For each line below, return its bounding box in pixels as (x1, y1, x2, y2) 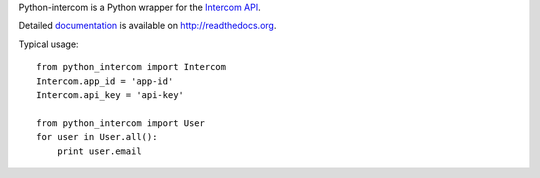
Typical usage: (18, 38, 79, 50)
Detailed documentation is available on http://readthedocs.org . (18, 20, 277, 32)
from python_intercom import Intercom (36, 61, 227, 73)
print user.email (56, 145, 142, 157)
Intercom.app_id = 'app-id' (36, 75, 174, 87)
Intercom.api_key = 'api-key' (36, 89, 185, 100)
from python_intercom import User (36, 117, 205, 129)
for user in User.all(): (36, 131, 158, 143)
